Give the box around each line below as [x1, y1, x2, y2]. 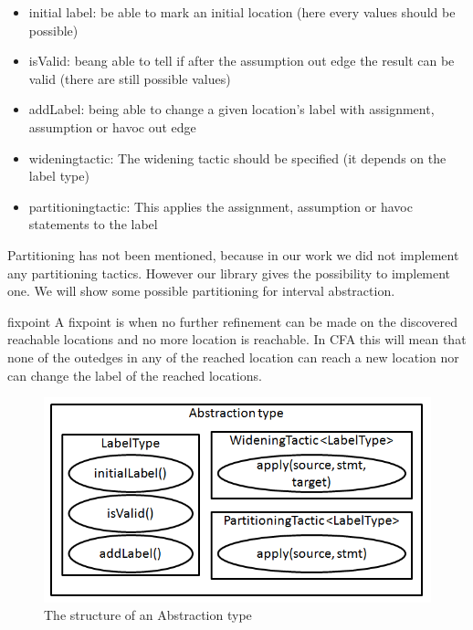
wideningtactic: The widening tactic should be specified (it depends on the [28, 148, 447, 167]
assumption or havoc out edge [28, 117, 196, 136]
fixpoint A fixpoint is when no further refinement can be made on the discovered [7, 311, 458, 331]
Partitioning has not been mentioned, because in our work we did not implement [7, 245, 459, 264]
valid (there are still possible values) [28, 68, 231, 88]
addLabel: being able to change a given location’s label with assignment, [28, 100, 435, 119]
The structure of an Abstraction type [44, 605, 252, 625]
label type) [28, 166, 89, 185]
